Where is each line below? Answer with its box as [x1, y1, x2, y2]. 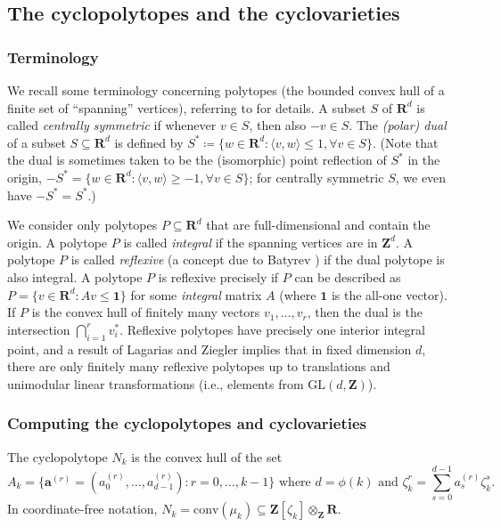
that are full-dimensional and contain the [206, 215, 431, 234]
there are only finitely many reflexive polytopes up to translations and [7, 357, 390, 376]
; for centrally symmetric [249, 167, 384, 186]
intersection [7, 320, 70, 338]
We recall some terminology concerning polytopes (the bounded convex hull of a [7, 81, 445, 99]
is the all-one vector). [331, 285, 448, 304]
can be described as [294, 267, 401, 286]
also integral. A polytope [7, 267, 143, 286]
